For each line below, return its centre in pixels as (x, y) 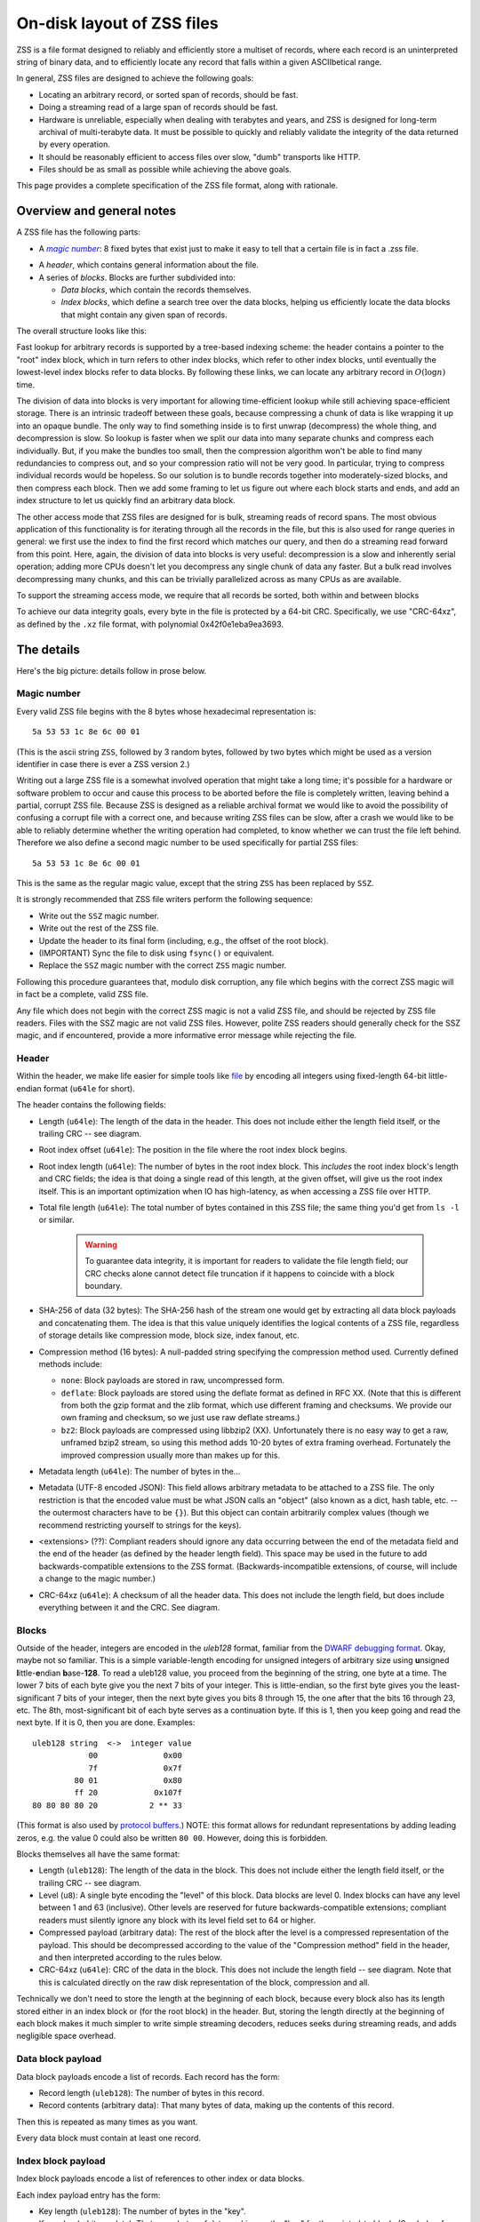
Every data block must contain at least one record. (109, 2138)
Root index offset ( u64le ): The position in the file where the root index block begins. (193, 1150)
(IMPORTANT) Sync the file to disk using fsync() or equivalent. (156, 953)
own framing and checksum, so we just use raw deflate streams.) (180, 1418)
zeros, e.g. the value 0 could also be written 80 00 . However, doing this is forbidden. (172, 1838)
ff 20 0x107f (128, 1793)
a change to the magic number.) (97, 1579)
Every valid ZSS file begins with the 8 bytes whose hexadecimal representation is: (166, 711)
